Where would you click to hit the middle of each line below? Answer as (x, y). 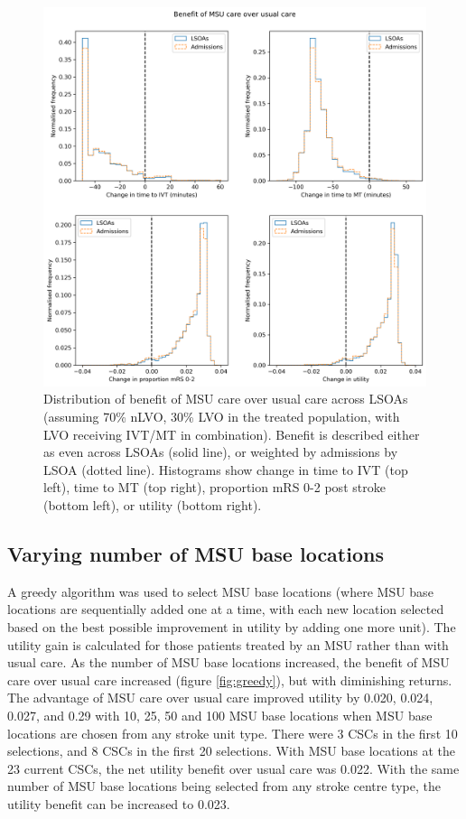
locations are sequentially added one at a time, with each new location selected (226, 609)
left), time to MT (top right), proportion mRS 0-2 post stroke (214, 487)
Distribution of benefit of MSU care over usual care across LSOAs (226, 399)
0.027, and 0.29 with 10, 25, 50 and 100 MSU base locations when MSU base (220, 715)
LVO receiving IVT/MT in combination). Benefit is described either (232, 434)
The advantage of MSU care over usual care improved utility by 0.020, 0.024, (220, 698)
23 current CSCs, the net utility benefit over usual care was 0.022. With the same (233, 768)
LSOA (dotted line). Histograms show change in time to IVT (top (226, 469)
